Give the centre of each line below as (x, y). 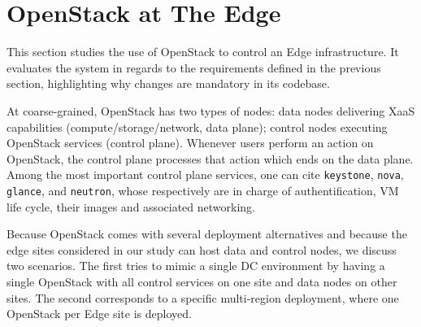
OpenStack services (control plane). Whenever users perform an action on (190, 143)
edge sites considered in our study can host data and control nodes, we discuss (202, 249)
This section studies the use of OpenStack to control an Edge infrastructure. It (203, 52)
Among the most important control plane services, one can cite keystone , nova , (205, 174)
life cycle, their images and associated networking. (131, 206)
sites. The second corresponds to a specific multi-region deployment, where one (203, 297)
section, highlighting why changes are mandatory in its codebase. (168, 83)
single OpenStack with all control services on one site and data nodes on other (202, 281)
